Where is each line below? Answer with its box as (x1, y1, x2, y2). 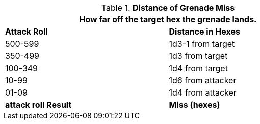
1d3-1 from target (169, 39, 235, 49)
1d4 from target (169, 63, 228, 73)
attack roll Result (5, 100, 72, 110)
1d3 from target (169, 51, 228, 61)
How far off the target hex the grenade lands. (79, 14, 257, 24)
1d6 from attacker (169, 75, 237, 85)
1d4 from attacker (169, 87, 237, 98)
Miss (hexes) (169, 100, 220, 110)
